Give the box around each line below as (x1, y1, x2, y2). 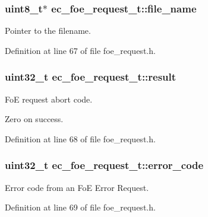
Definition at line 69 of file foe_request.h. (5, 201, 156, 213)
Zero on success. (5, 113, 64, 125)
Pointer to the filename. (5, 24, 91, 37)
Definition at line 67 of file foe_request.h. (5, 44, 156, 56)
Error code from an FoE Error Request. (5, 181, 149, 193)
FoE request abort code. (5, 92, 93, 105)
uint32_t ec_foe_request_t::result (5, 69, 177, 84)
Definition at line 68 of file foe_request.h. (5, 132, 156, 145)
